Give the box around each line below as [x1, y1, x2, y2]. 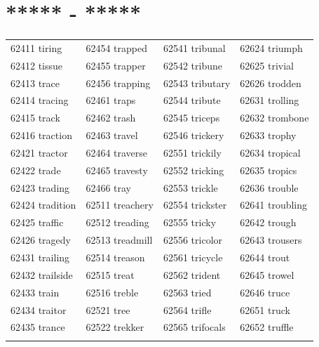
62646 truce [240, 284, 290, 299]
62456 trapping [86, 75, 151, 90]
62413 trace [11, 75, 60, 90]
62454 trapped [86, 40, 147, 55]
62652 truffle [240, 320, 294, 334]
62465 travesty [86, 162, 148, 177]
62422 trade [11, 162, 61, 177]
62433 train [11, 284, 60, 299]
